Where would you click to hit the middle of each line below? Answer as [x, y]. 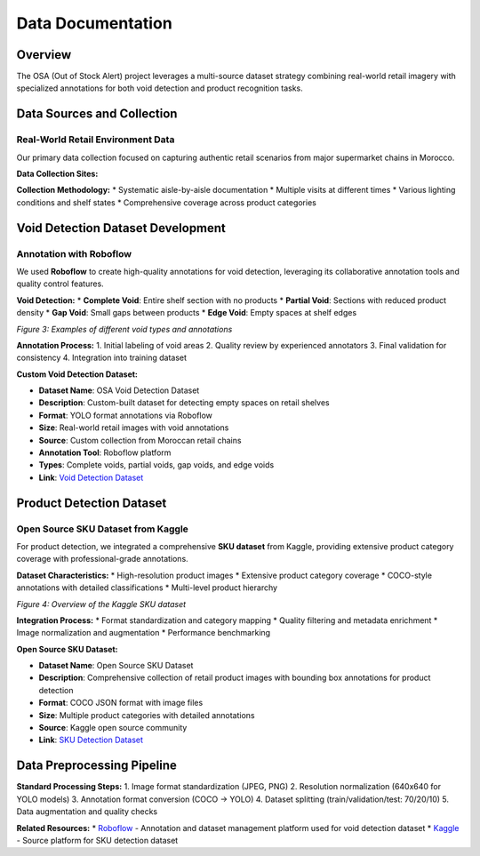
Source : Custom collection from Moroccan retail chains [140, 440]
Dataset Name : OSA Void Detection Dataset [119, 390]
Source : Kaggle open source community [113, 728]
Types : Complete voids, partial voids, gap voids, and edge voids [156, 465]
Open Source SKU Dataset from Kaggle [102, 529]
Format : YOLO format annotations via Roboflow [126, 415]
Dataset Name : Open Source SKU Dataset [116, 666]
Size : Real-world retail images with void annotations [134, 428]
